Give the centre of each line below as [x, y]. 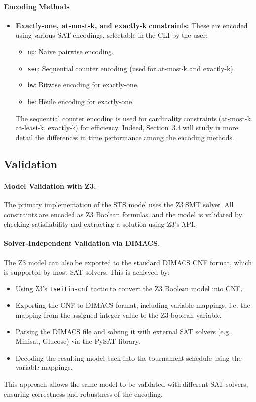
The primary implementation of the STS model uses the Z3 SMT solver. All [119, 204]
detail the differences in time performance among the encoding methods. [125, 137]
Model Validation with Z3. [50, 185]
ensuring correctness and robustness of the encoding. [83, 393]
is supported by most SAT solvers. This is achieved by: [87, 272]
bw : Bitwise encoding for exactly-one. [83, 85]
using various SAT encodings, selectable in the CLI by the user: [111, 35]
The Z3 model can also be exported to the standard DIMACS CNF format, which [128, 262]
